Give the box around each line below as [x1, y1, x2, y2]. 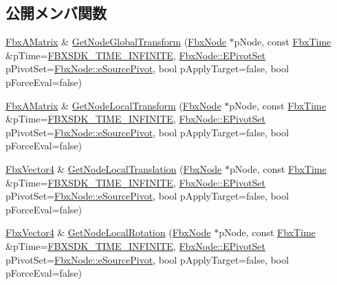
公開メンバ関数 [6, 2, 107, 23]
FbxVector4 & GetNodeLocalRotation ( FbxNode [6, 225, 211, 240]
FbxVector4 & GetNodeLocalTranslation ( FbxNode [6, 161, 222, 176]
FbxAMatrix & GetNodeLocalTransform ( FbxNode [6, 98, 221, 112]
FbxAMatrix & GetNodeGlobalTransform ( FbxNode [6, 34, 226, 49]
